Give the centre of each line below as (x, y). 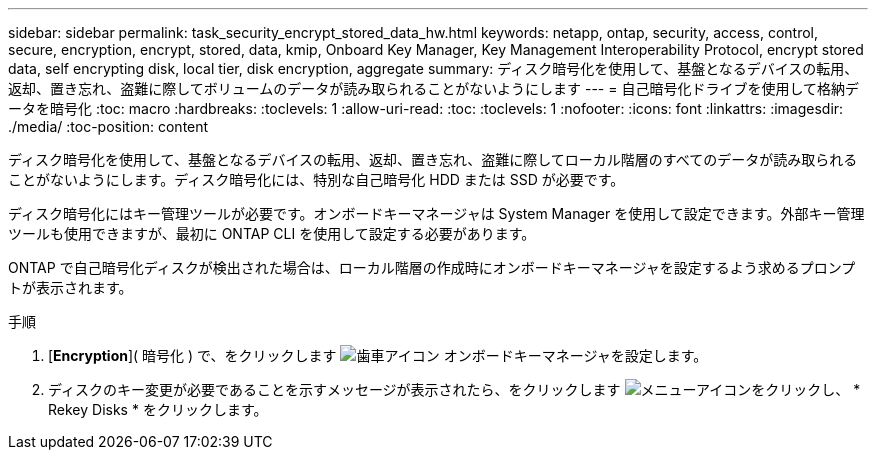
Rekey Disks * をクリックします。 (158, 409)
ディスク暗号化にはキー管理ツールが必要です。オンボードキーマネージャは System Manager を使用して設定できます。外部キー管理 (436, 213)
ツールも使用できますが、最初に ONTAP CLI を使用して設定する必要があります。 (272, 233)
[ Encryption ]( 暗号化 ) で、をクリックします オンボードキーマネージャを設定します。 (378, 355)
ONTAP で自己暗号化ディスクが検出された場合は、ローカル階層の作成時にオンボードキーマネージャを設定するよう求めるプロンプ (432, 267)
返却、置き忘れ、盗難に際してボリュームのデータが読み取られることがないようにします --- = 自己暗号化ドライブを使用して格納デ (433, 88)
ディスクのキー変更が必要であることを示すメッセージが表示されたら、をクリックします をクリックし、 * (454, 389)
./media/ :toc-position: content (108, 126)
